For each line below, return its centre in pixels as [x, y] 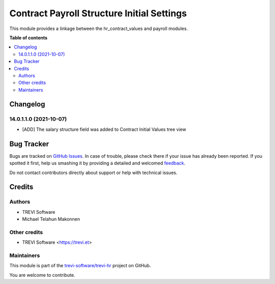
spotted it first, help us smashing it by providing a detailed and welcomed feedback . [98, 163]
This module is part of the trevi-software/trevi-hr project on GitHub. [80, 266]
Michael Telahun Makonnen [51, 219]
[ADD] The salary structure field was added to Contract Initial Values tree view [104, 129]
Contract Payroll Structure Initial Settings [98, 13]
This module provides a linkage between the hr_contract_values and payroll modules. [99, 29]
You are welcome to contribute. [42, 275]
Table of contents [29, 38]
